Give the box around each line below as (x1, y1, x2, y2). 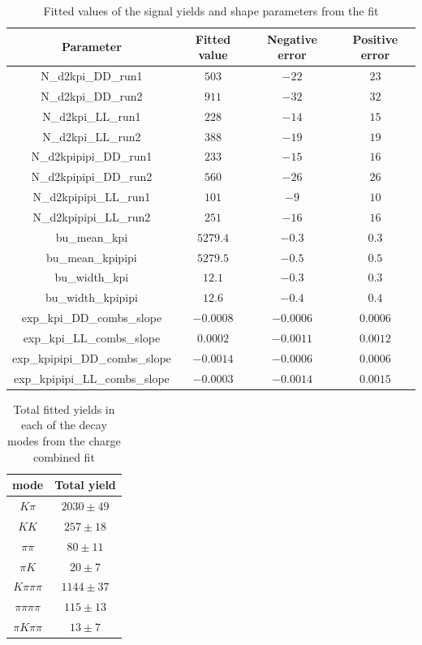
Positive (352, 30, 398, 47)
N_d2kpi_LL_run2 (42, 127, 141, 144)
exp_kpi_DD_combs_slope (21, 309, 162, 326)
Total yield (54, 476, 116, 493)
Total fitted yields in (13, 400, 115, 417)
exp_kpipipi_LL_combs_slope (13, 369, 170, 386)
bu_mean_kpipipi (46, 248, 137, 265)
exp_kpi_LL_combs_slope (23, 329, 161, 346)
